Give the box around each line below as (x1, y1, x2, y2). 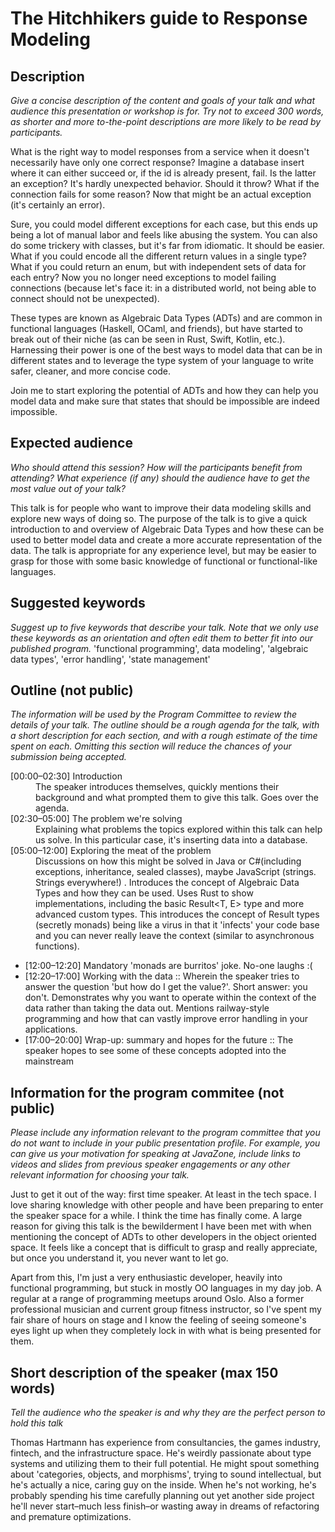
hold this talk (10, 1417, 64, 1429)
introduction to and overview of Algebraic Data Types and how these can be (10, 523, 325, 535)
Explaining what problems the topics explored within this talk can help (35, 823, 323, 836)
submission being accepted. (10, 751, 127, 763)
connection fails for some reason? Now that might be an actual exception (10, 188, 312, 200)
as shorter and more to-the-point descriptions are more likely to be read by (10, 116, 322, 127)
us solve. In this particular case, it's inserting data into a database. (35, 834, 308, 846)
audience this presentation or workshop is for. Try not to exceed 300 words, (10, 105, 325, 117)
